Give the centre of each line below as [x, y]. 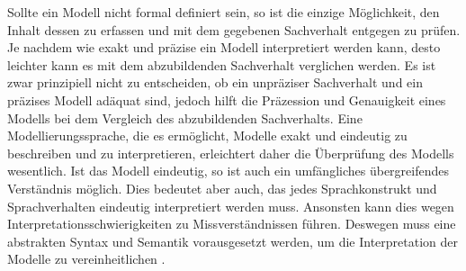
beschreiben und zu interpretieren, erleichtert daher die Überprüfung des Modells [231, 153]
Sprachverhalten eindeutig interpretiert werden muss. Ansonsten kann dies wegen [231, 206]
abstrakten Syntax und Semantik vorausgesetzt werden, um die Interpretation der [233, 241]
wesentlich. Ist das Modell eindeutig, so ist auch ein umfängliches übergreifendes [228, 171]
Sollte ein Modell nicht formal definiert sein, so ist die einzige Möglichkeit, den [224, 12]
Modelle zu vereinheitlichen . [86, 259]
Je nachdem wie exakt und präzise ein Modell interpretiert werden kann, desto [224, 47]
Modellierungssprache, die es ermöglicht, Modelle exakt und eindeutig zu [207, 135]
